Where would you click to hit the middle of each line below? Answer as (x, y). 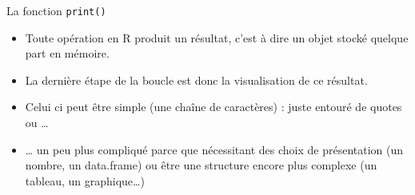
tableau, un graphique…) (85, 180)
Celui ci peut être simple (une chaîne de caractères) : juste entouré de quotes (213, 107)
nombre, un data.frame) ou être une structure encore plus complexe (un (201, 165)
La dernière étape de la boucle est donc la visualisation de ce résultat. (196, 80)
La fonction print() (56, 10)
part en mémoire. (67, 53)
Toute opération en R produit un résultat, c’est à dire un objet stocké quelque (217, 37)
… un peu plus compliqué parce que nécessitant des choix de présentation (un (214, 149)
